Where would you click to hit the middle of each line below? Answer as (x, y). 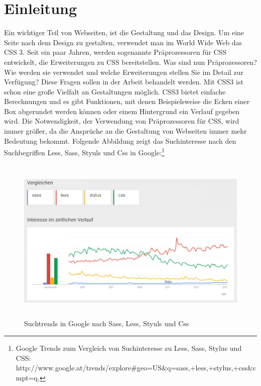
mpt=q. (28, 377)
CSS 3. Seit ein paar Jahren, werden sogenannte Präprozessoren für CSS (115, 52)
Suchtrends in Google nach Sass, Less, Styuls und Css (107, 323)
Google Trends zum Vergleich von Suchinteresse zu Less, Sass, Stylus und (129, 348)
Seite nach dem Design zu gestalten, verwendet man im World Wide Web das (123, 42)
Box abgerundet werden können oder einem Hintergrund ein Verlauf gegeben (122, 111)
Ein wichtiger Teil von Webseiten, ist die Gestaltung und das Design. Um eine (124, 32)
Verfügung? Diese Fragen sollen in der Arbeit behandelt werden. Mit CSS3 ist (124, 82)
